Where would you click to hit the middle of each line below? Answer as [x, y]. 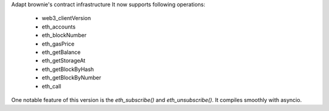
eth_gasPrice [58, 44]
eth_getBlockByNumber [72, 78]
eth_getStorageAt [63, 61]
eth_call [51, 86]
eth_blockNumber [64, 35]
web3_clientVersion [66, 18]
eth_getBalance [61, 52]
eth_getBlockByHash [68, 69]
